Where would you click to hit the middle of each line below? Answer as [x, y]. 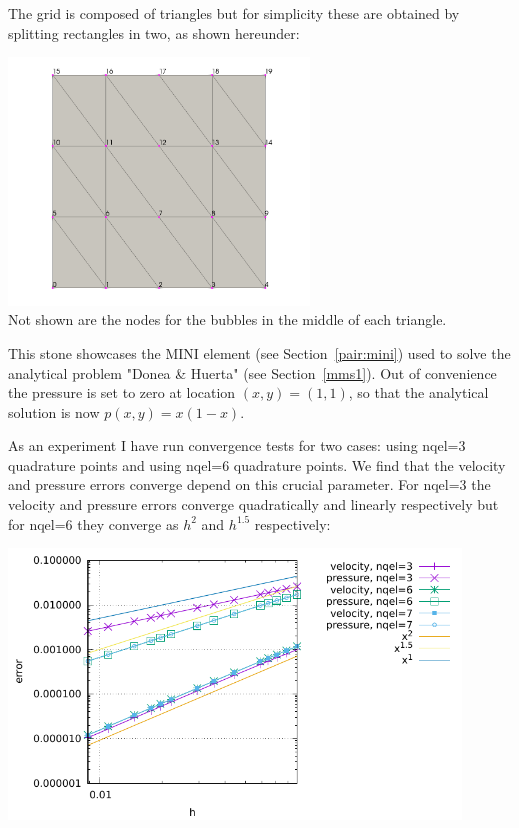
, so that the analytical [418, 392]
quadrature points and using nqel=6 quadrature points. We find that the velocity [257, 464]
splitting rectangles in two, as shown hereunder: [154, 32]
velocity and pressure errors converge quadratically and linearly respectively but [253, 504]
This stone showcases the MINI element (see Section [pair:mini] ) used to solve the [259, 352]
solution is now [54, 411]
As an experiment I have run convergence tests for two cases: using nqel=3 [237, 445]
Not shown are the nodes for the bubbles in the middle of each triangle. [227, 319]
